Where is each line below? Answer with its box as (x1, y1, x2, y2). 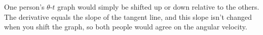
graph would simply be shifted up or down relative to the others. (57, 2, 259, 12)
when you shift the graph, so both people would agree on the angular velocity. (4, 21, 247, 32)
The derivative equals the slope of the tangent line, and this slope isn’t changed (4, 11, 252, 22)
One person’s (4, 2, 45, 12)
